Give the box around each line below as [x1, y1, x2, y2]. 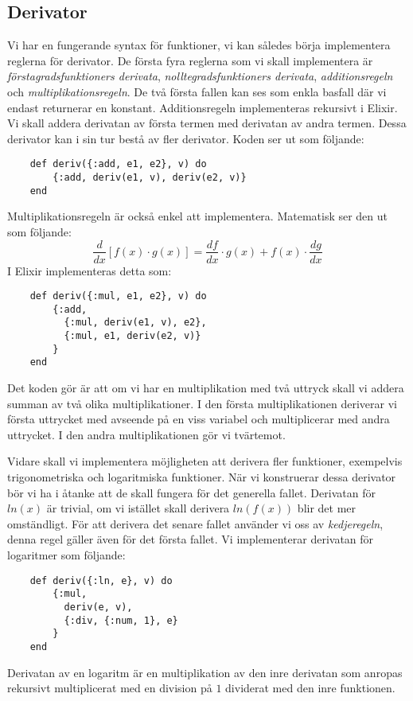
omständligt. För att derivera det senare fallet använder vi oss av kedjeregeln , [7, 515, 384, 532]
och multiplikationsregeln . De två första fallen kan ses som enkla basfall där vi [7, 83, 387, 99]
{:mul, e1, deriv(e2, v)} [64, 330, 201, 342]
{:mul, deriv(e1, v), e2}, [64, 317, 207, 329]
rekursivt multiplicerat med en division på [7, 680, 212, 696]
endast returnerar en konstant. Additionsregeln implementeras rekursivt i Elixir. [7, 99, 398, 115]
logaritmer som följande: [7, 547, 126, 563]
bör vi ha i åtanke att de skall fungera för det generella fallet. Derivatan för [7, 484, 376, 500]
